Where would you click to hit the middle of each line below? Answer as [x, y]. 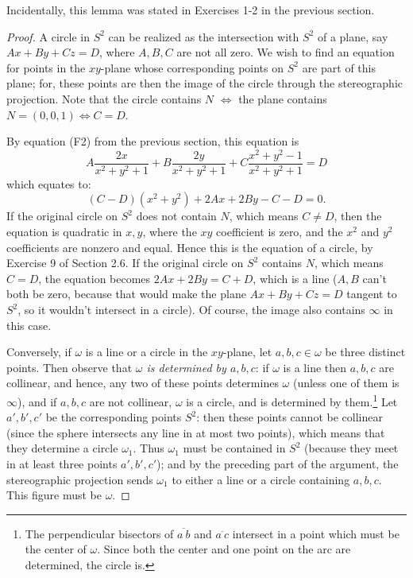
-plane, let [247, 352]
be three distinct [365, 352]
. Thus [149, 448]
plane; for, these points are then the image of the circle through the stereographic [205, 83]
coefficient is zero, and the [280, 232]
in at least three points [62, 464]
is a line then [315, 367]
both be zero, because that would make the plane [126, 294]
